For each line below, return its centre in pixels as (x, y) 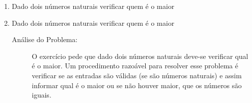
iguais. (41, 95)
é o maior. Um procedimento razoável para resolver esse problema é (135, 66)
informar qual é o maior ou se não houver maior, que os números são (137, 85)
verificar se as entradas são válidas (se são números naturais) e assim (137, 75)
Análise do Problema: (45, 39)
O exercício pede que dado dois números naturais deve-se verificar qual (140, 56)
